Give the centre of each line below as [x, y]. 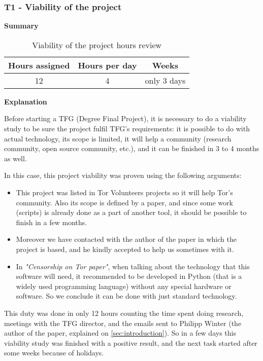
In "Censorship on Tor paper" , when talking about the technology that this [133, 266]
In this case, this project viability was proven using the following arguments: [123, 175]
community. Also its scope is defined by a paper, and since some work [124, 202]
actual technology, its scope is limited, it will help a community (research [118, 138]
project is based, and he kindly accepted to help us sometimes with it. [125, 249]
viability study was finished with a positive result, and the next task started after [131, 342]
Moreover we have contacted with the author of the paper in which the [126, 239]
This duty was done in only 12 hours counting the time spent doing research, [124, 313]
